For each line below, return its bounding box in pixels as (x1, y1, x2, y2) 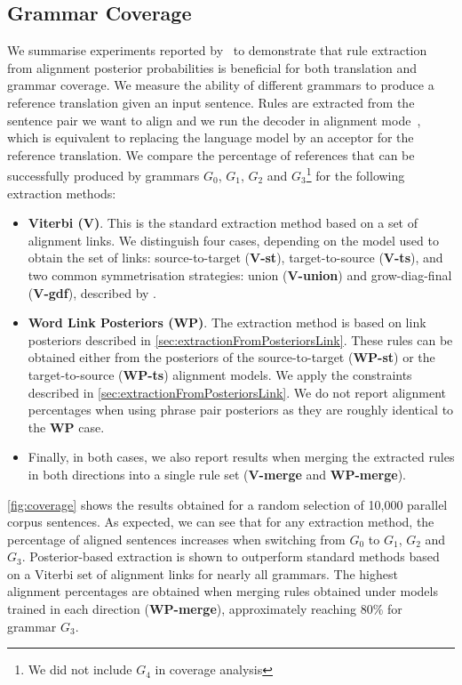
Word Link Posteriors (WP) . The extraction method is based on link (28, 313, 426, 332)
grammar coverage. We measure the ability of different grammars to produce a (7, 76, 434, 94)
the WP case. (28, 417, 105, 436)
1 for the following (306, 164, 405, 185)
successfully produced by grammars (7, 166, 200, 185)
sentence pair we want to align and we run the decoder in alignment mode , (7, 110, 421, 129)
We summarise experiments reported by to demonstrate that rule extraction (7, 41, 427, 60)
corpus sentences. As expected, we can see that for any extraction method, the (7, 512, 434, 531)
